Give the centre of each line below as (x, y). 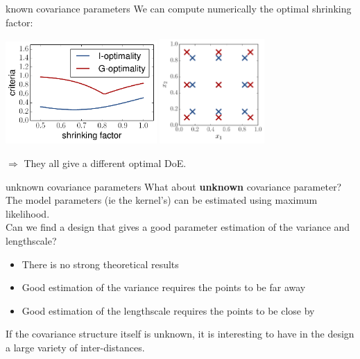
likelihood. (28, 213)
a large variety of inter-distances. (75, 347)
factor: (19, 22)
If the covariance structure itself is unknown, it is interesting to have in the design (180, 334)
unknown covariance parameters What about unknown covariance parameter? (174, 186)
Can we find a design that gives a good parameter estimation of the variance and (178, 227)
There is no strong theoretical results (100, 264)
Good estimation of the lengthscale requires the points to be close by (168, 310)
